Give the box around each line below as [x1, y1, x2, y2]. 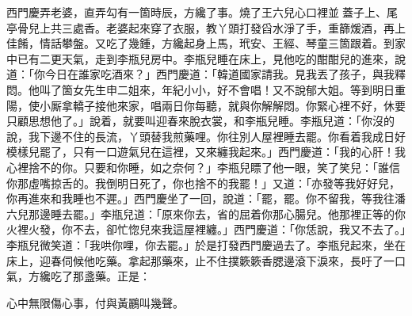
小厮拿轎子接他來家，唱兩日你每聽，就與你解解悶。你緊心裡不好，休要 [39, 97, 406, 113]
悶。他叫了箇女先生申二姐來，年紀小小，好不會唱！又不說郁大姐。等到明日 [6, 81, 395, 97]
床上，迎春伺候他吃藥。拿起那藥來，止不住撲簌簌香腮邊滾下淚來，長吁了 [6, 252, 383, 268]
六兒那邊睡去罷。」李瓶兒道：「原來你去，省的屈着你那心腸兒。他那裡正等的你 [6, 205, 406, 222]
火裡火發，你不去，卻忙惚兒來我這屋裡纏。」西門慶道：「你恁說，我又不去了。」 [6, 221, 406, 238]
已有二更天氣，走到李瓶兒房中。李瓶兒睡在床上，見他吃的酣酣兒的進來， [17, 50, 395, 67]
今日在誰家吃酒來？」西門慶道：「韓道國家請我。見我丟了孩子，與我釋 [44, 66, 406, 82]
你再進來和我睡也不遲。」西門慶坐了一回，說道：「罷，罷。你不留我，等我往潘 [6, 190, 406, 207]
